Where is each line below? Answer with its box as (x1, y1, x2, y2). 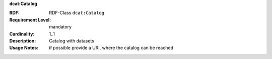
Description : (9, 37, 36, 43)
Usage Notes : (9, 45, 39, 51)
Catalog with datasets (49, 37, 94, 43)
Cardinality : (9, 30, 35, 37)
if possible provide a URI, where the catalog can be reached (49, 45, 174, 51)
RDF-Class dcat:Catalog (49, 10, 105, 16)
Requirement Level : (9, 16, 51, 22)
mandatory (49, 24, 72, 30)
